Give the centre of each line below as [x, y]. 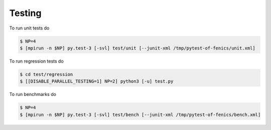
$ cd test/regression [46, 74]
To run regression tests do [36, 61]
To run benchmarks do [33, 94]
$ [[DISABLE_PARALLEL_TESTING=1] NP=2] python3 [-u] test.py [97, 81]
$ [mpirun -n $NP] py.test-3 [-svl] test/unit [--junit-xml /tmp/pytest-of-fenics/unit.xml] [138, 48]
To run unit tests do [29, 28]
